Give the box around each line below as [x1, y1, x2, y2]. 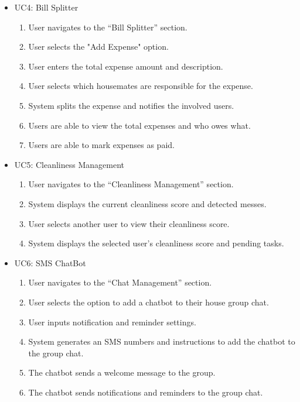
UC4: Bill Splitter [14, 1, 79, 13]
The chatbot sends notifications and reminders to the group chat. [28, 386, 263, 398]
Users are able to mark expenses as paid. [28, 139, 175, 151]
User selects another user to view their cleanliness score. [28, 217, 230, 229]
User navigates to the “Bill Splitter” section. [28, 20, 187, 33]
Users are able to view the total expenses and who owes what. [28, 119, 251, 131]
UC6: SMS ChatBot [14, 256, 86, 269]
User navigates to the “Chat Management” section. [28, 276, 212, 288]
